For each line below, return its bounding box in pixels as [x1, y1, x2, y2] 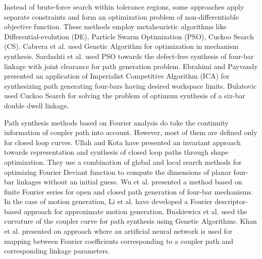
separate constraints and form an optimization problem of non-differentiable [4, 11, 239, 22]
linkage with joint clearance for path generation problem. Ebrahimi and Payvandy [4, 60, 258, 71]
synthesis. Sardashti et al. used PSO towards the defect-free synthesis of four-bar [4, 50, 254, 61]
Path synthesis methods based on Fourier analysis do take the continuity [4, 117, 229, 127]
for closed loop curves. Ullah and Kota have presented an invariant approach [4, 137, 241, 147]
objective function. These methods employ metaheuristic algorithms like [4, 21, 227, 32]
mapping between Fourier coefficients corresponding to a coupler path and [4, 235, 234, 246]
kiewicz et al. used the [178, 206, 247, 216]
